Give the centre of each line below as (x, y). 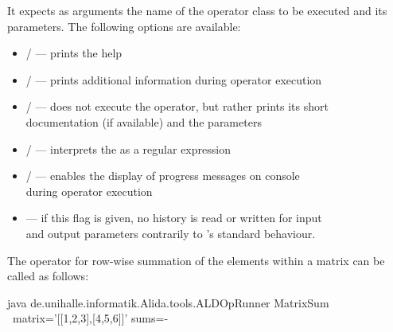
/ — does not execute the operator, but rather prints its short (177, 106)
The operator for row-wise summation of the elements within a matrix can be (196, 260)
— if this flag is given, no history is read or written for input (174, 218)
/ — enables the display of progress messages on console (163, 176)
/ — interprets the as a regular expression (128, 148)
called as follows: (48, 276)
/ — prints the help (74, 53)
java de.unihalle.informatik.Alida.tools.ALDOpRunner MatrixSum (168, 302)
